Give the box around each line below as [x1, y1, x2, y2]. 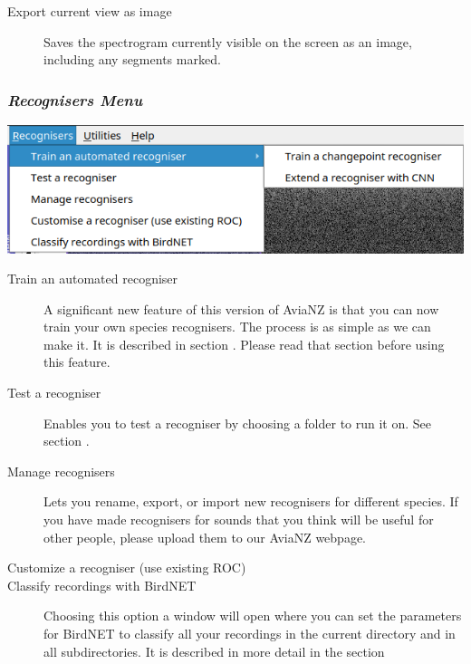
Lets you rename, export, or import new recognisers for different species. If [43, 492, 458, 511]
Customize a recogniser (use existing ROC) [7, 558, 246, 577]
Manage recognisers [7, 461, 115, 480]
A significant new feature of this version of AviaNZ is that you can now [43, 299, 439, 318]
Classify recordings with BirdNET [7, 575, 197, 594]
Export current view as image [7, 2, 172, 20]
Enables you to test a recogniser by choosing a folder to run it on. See [43, 413, 432, 432]
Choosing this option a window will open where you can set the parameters [43, 606, 462, 625]
